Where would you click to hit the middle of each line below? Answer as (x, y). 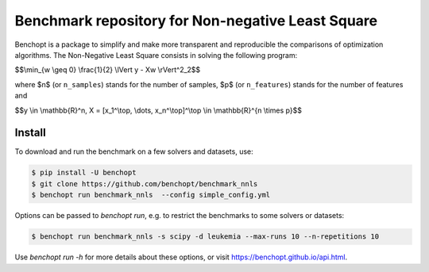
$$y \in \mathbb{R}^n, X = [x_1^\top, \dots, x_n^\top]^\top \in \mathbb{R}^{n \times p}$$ (158, 110)
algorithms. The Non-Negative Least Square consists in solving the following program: (156, 55)
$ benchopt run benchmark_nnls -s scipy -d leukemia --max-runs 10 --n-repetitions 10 (205, 237)
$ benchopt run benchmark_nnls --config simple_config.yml (151, 195)
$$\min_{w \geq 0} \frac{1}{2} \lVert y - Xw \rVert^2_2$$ (108, 70)
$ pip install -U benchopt (84, 173)
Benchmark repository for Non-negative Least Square (196, 21)
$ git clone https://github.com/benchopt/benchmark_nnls (145, 184)
